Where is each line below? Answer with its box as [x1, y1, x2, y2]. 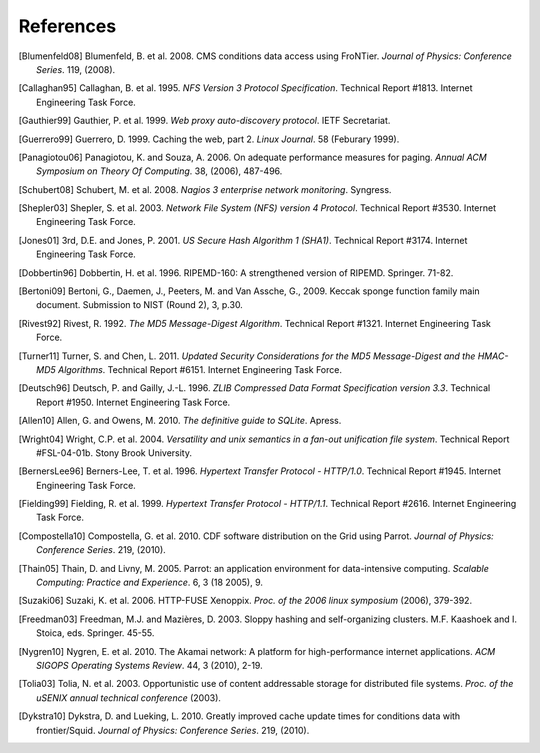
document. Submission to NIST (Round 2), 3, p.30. [36, 299, 244, 311]
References [18, 15, 117, 37]
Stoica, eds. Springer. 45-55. [36, 627, 155, 639]
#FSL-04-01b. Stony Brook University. [36, 446, 192, 459]
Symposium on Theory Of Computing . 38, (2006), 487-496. [36, 165, 283, 177]
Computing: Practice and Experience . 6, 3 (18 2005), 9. [36, 576, 264, 589]
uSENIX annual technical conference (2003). [36, 691, 222, 704]
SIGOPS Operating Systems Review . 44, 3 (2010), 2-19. [36, 660, 264, 671]
